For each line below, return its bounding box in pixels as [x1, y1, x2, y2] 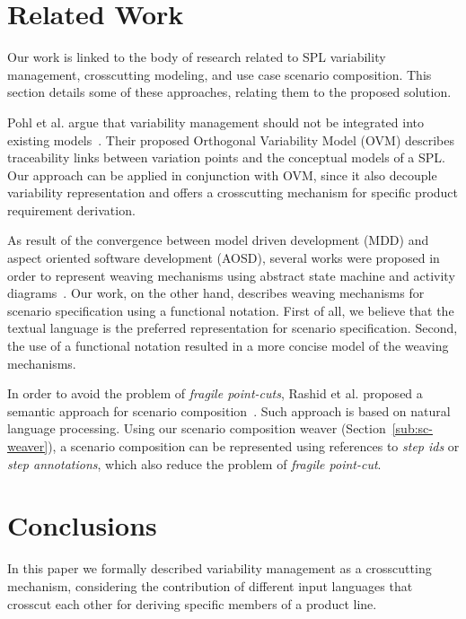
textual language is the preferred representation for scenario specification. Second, [7, 318, 458, 337]
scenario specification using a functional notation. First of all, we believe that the [7, 301, 454, 319]
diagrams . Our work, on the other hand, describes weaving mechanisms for [7, 283, 425, 302]
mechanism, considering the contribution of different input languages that [7, 576, 413, 595]
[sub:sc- [391, 419, 433, 438]
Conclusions [7, 507, 157, 544]
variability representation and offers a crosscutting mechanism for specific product [7, 183, 459, 202]
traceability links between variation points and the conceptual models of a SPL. [7, 148, 445, 167]
